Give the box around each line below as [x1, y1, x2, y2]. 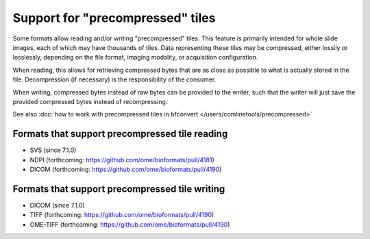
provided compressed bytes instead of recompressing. [12, 97, 168, 105]
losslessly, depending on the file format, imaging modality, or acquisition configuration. [12, 53, 258, 62]
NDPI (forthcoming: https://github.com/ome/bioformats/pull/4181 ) [29, 155, 215, 164]
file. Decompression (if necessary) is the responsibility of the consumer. [12, 75, 217, 84]
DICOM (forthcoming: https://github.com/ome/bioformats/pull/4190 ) [29, 165, 222, 173]
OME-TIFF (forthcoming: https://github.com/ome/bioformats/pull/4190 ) [29, 220, 230, 229]
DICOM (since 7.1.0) [29, 201, 85, 209]
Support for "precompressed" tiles [12, 10, 216, 25]
